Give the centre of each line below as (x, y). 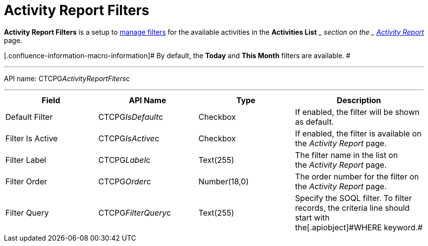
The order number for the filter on (357, 176)
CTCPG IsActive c (129, 138)
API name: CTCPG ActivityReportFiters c (67, 78)
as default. (315, 122)
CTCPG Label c (124, 160)
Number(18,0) (224, 181)
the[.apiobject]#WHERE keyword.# (359, 227)
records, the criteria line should (353, 208)
